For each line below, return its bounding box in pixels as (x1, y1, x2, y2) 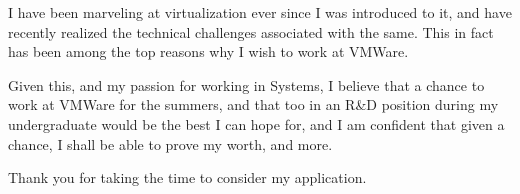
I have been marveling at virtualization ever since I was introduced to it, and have (8, 2, 512, 22)
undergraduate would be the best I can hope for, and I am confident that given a (8, 113, 505, 134)
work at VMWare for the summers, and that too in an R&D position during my (8, 94, 499, 115)
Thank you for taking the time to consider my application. (8, 167, 367, 188)
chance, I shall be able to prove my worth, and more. (8, 133, 333, 154)
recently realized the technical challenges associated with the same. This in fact (8, 21, 494, 42)
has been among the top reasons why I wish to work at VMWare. (8, 41, 409, 62)
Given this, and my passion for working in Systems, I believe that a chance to (8, 74, 485, 95)
